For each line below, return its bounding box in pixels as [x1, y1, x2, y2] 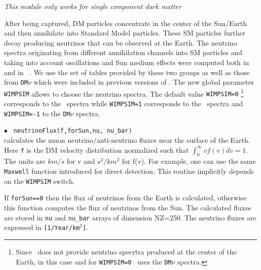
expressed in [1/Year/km [4, 222, 80, 232]
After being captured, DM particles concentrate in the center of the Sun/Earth [4, 18, 247, 28]
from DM [4, 77, 28, 87]
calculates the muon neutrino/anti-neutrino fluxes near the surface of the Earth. [4, 135, 250, 145]
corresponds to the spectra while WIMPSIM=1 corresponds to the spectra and [4, 98, 243, 109]
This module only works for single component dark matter [4, 1, 182, 11]
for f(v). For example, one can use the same [122, 156, 256, 166]
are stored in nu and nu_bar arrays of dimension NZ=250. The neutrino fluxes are [4, 212, 256, 222]
